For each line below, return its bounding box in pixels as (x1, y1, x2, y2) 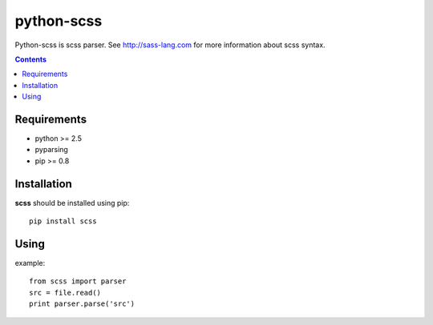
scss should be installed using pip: (14, 198, 130, 207)
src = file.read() (29, 288, 102, 297)
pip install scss (29, 217, 97, 226)
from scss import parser (29, 277, 127, 286)
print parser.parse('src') (29, 299, 136, 308)
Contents (14, 54, 47, 64)
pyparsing (34, 145, 68, 154)
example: (14, 259, 46, 267)
